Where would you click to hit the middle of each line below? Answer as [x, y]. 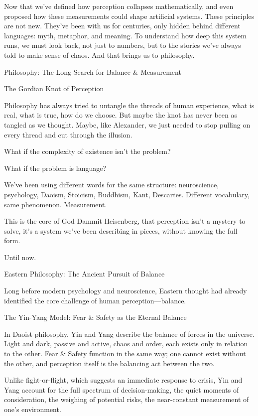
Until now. [20, 257]
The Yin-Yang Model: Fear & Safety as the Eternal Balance [95, 317]
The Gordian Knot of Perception [54, 88]
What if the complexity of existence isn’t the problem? [87, 151]
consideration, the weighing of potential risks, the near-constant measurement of [127, 399]
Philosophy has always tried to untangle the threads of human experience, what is [129, 105]
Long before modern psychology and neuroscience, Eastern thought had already [126, 291]
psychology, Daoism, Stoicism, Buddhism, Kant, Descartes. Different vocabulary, [127, 194]
